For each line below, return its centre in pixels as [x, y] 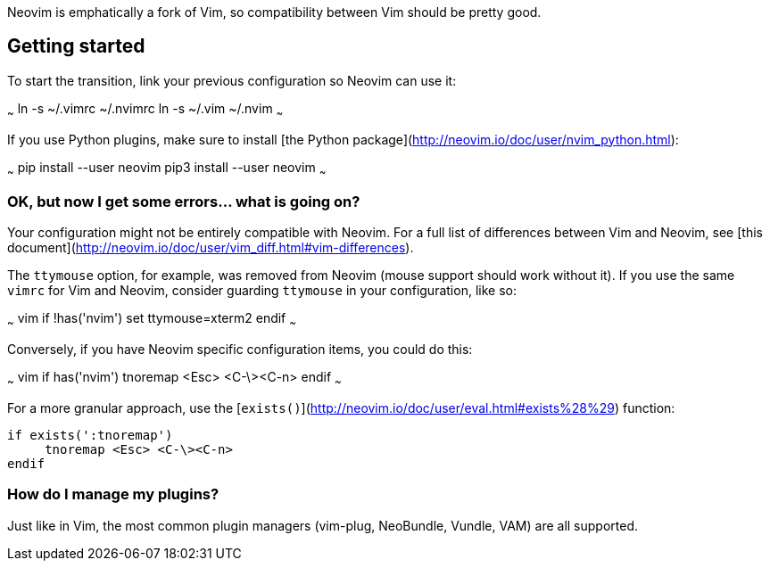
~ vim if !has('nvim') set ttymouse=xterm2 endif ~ [152, 320]
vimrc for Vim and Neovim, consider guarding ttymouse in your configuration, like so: [262, 291]
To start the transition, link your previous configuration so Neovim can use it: [232, 80]
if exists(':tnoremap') [90, 435]
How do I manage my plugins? [113, 494]
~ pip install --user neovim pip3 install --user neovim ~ [167, 169]
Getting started [76, 46]
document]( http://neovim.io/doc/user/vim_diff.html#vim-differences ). [211, 248]
